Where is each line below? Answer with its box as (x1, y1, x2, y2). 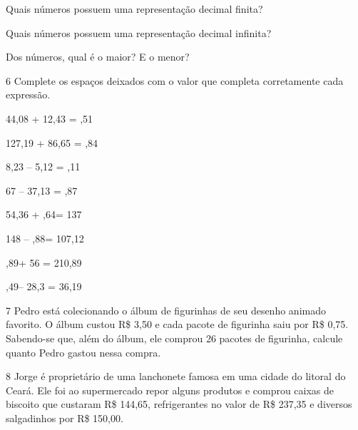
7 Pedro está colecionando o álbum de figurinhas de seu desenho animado (6, 302, 326, 317)
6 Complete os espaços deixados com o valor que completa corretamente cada (6, 73, 344, 88)
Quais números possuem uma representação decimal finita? (6, 1, 263, 16)
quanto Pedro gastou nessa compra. (6, 344, 161, 359)
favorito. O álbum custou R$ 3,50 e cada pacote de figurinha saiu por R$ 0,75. (6, 317, 349, 332)
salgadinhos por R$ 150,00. (6, 410, 123, 425)
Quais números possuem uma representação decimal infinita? (6, 25, 272, 40)
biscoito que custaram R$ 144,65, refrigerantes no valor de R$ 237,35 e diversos (6, 396, 352, 411)
